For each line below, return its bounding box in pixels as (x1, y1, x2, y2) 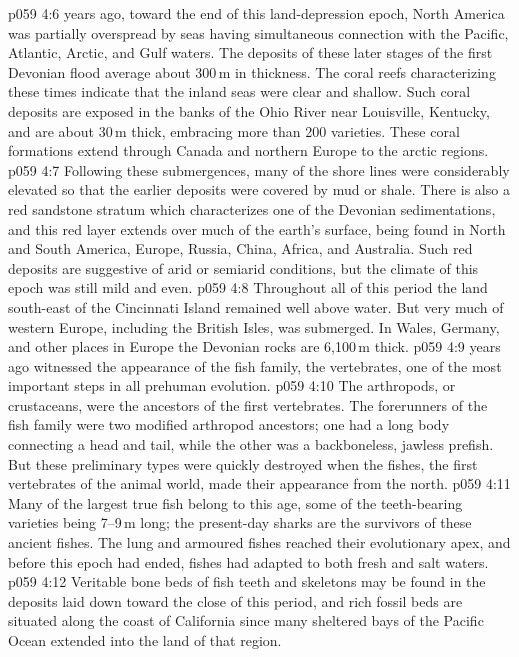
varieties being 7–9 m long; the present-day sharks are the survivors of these (8, 512, 472, 533)
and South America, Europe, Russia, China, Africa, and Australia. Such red (8, 238, 473, 259)
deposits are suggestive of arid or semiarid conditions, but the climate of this (8, 257, 479, 278)
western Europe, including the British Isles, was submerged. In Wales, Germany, (8, 316, 500, 337)
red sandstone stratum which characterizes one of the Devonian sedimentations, (8, 198, 496, 219)
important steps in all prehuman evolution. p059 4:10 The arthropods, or (8, 375, 456, 396)
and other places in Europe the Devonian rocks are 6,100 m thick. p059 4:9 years (8, 336, 501, 357)
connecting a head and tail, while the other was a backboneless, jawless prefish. (8, 434, 494, 455)
